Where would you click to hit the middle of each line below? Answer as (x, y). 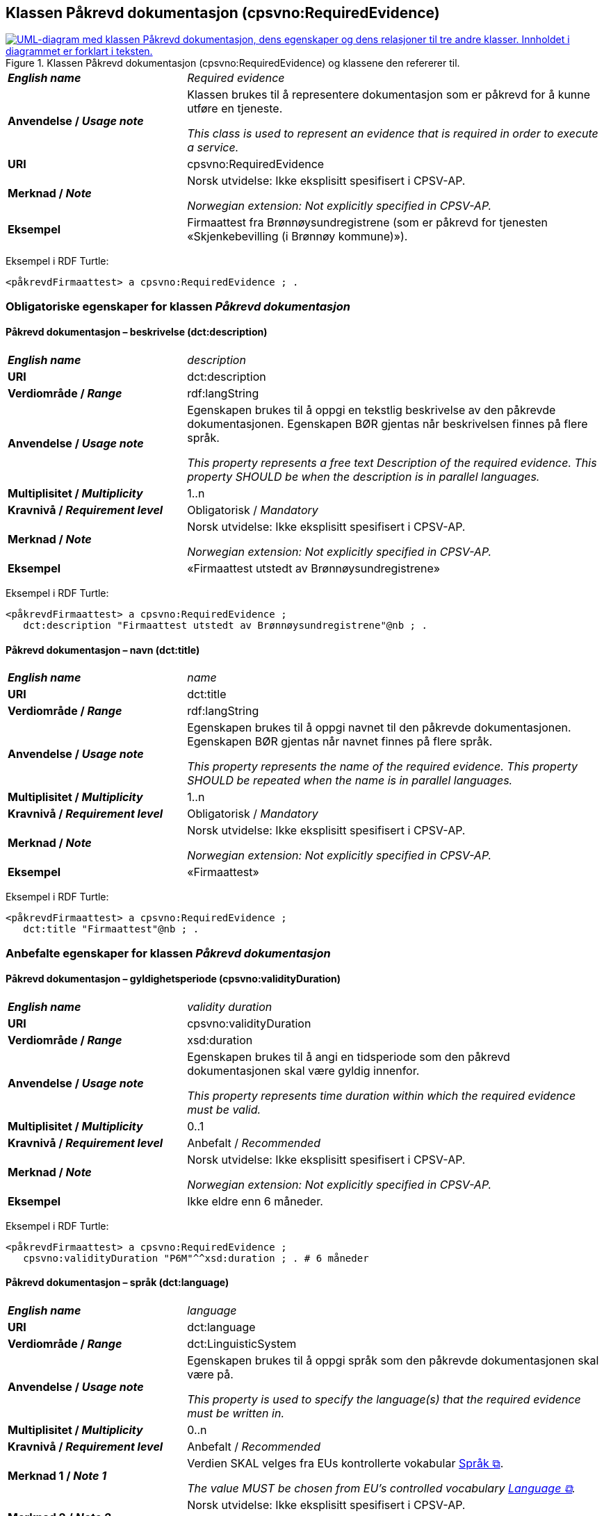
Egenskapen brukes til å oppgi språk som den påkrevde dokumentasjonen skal (393, 1361)
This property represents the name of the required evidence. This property (382, 767)
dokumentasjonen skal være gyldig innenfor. (303, 1070)
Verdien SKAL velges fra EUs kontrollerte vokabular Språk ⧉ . (345, 1464)
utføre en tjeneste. (235, 109)
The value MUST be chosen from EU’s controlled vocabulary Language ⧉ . (381, 1489)
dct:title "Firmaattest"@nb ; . (111, 929)
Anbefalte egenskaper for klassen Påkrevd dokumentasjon (168, 953)
